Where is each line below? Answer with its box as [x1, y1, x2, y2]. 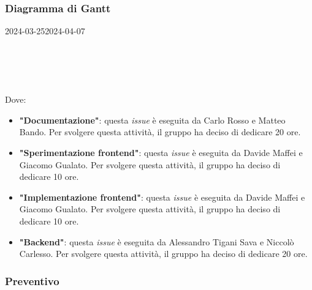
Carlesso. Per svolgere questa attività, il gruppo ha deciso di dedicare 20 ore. [19, 247, 308, 260]
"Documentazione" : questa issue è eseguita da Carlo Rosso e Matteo [19, 113, 286, 126]
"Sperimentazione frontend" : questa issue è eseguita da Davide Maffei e [19, 146, 303, 158]
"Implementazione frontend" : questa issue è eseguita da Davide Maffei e [19, 190, 305, 203]
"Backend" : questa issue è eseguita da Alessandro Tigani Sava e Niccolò [19, 235, 294, 248]
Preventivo [5, 273, 59, 288]
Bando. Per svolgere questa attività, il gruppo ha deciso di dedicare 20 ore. [19, 125, 301, 138]
